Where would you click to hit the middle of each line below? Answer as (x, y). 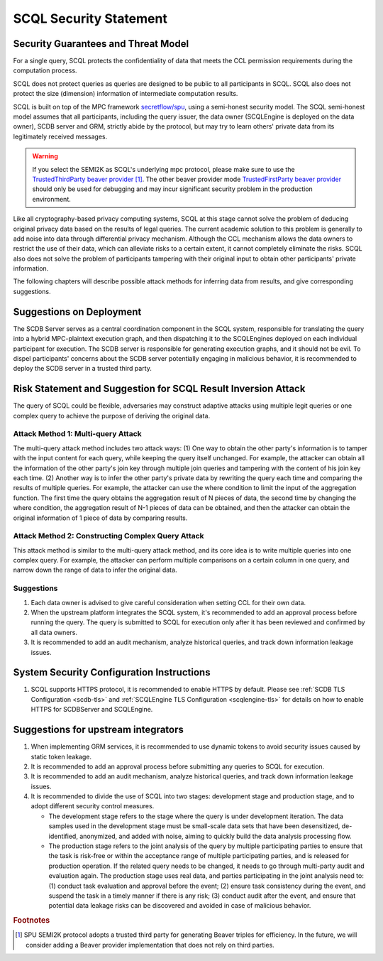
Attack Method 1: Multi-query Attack (77, 434)
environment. (51, 199)
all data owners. (54, 632)
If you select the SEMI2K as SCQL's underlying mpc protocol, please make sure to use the (163, 169)
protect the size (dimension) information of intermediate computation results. (126, 94)
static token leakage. (61, 756)
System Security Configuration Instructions (112, 672)
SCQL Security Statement (90, 18)
